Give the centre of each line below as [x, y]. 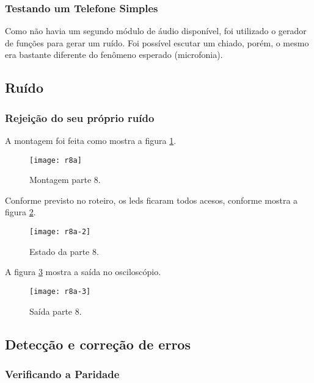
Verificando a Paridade [62, 374]
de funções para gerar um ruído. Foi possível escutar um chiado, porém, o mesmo [157, 42]
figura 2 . [20, 212]
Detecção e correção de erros [98, 344]
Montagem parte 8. [65, 180]
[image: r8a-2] [60, 232]
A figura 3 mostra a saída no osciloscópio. [83, 272]
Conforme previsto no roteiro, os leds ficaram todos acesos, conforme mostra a [152, 200]
